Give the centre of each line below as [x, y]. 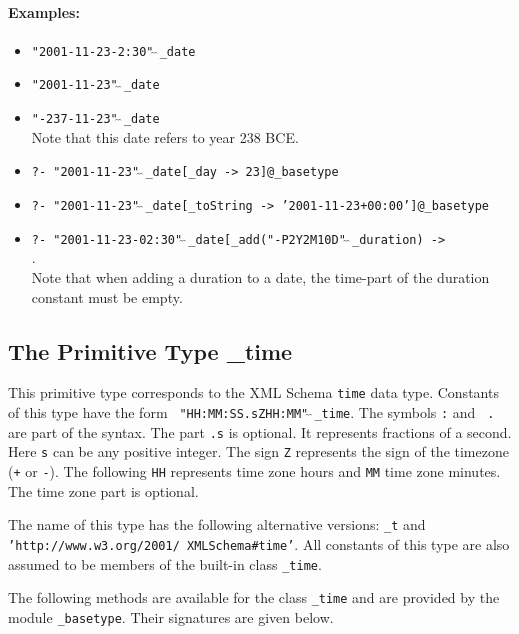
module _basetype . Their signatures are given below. [171, 616]
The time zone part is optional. [103, 490]
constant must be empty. [107, 296]
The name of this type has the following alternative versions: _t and [217, 524]
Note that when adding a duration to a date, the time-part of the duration [260, 276]
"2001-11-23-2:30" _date [113, 51]
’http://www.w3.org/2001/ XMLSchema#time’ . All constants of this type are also [259, 543]
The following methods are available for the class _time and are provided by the [254, 597]
